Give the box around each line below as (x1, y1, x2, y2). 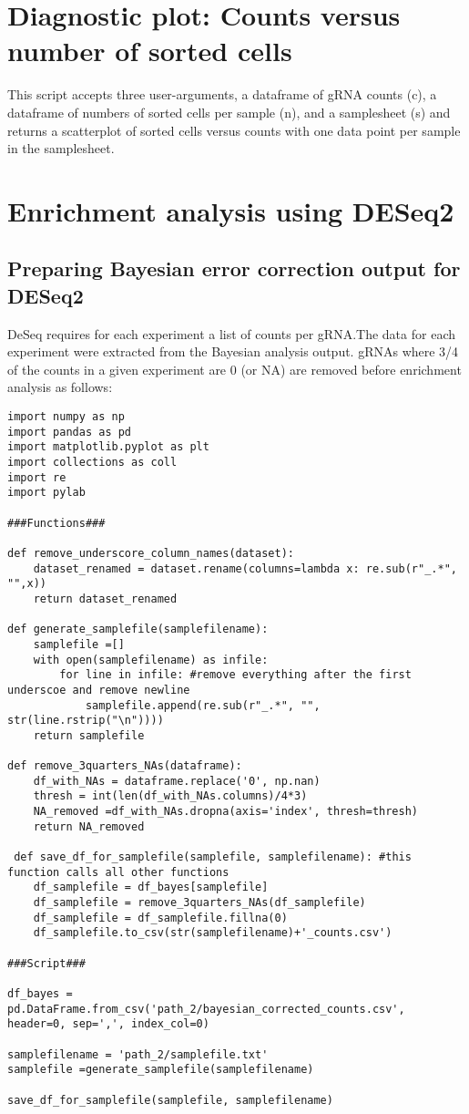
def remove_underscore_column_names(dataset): (7, 546, 294, 560)
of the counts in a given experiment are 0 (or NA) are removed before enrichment (7, 359, 462, 378)
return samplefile (33, 728, 145, 742)
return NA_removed (33, 820, 145, 833)
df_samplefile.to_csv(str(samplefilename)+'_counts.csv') (33, 926, 393, 940)
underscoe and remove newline (7, 683, 190, 696)
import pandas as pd (7, 425, 132, 438)
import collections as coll (7, 456, 178, 469)
